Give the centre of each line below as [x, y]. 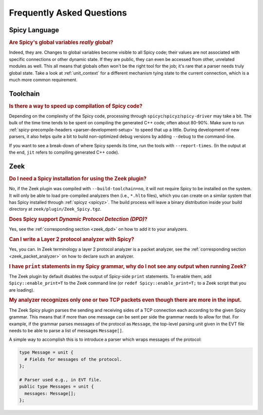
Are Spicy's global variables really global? [61, 42]
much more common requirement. [43, 79]
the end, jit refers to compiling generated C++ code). [64, 152]
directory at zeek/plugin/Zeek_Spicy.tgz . [55, 209]
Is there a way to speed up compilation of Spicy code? [76, 106]
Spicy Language [34, 30]
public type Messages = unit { [57, 387]
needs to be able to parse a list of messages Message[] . [66, 330]
